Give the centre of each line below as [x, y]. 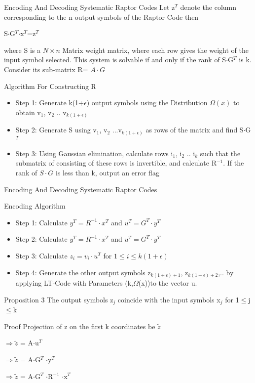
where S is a [22, 50]
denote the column [208, 7]
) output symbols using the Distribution [147, 103]
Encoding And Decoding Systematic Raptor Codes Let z [90, 7]
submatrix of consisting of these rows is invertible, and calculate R [116, 163]
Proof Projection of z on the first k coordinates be [80, 326]
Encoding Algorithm [35, 206]
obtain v [28, 112]
